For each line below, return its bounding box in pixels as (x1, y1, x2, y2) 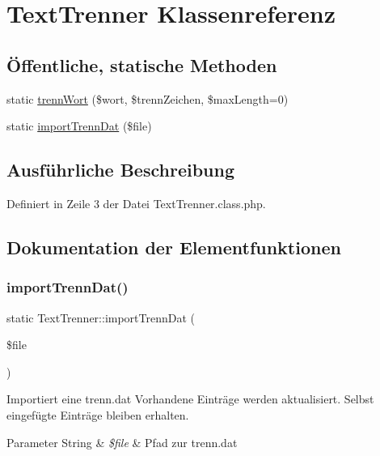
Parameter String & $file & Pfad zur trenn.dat (6, 433, 238, 450)
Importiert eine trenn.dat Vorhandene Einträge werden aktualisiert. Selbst (6, 390, 374, 407)
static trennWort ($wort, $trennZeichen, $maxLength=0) (6, 90, 289, 107)
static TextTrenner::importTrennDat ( (6, 309, 196, 326)
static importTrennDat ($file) (6, 117, 152, 134)
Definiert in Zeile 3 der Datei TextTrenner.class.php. (6, 194, 266, 211)
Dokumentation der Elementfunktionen (6, 234, 341, 259)
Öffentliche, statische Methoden (6, 52, 277, 77)
